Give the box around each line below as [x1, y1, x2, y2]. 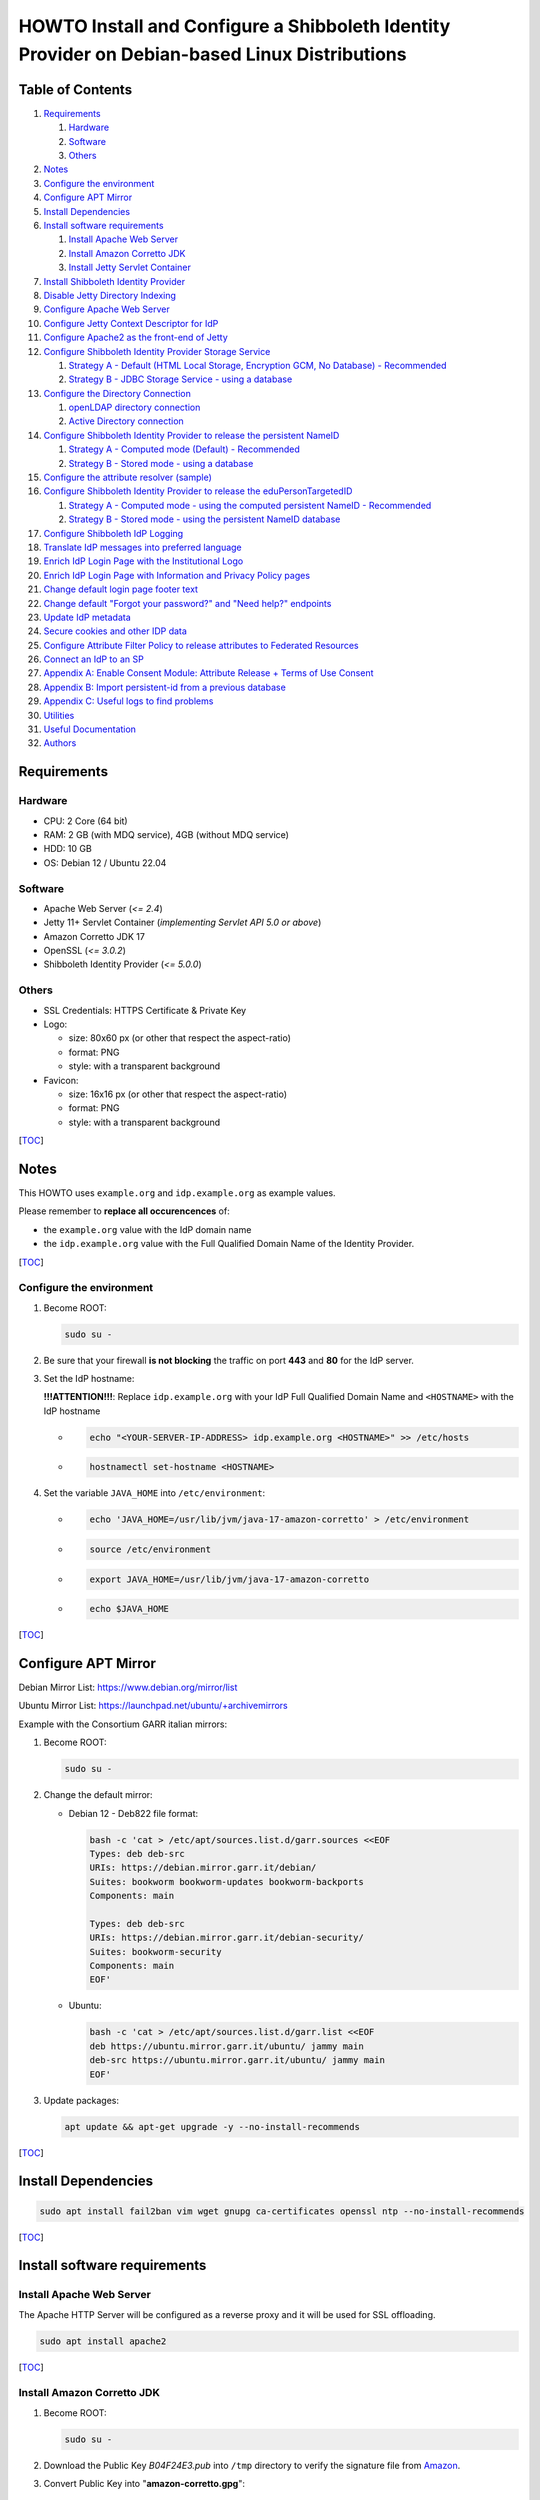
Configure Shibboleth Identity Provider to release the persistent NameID [43, 429, 340, 441]
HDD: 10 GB [43, 843, 92, 855]
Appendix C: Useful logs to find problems [43, 695, 214, 707]
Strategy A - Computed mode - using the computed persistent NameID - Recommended [68, 499, 432, 511]
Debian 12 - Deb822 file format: [68, 1807, 199, 1819]
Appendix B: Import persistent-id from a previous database [43, 681, 287, 693]
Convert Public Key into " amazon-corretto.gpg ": [43, 2478, 245, 2490]
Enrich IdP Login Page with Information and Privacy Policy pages [43, 569, 310, 581]
